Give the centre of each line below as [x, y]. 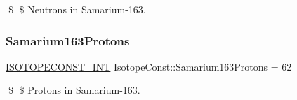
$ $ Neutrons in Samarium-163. [77, 9]
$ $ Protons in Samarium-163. [74, 90]
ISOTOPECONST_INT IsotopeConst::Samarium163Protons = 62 [149, 66]
